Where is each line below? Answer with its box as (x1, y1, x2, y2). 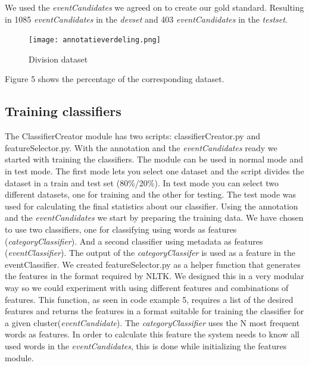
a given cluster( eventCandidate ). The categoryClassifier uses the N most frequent (5, 316, 300, 329)
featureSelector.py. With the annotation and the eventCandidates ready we (5, 141, 277, 154)
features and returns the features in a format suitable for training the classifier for (5, 305, 304, 317)
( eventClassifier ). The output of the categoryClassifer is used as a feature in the (5, 246, 295, 259)
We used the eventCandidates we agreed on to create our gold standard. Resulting (5, 1, 304, 13)
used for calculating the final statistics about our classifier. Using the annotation (5, 199, 298, 212)
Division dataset (29, 52, 88, 65)
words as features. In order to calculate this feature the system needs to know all (5, 328, 299, 340)
